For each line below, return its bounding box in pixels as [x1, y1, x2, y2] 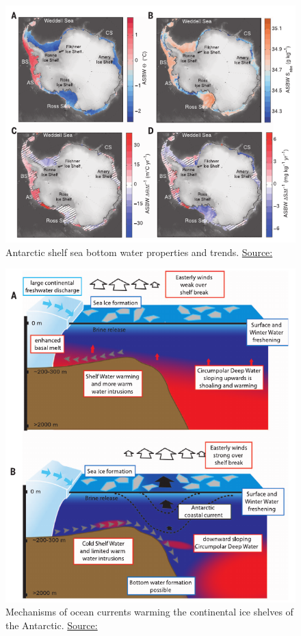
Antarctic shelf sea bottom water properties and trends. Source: [5, 244, 273, 259]
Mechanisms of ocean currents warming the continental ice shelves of [5, 605, 293, 619]
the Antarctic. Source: [5, 618, 98, 633]
